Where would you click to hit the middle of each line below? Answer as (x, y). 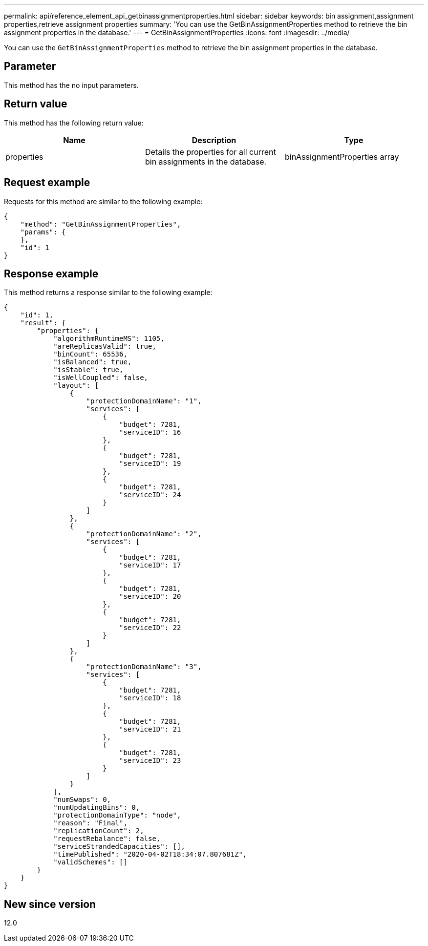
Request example (47, 183)
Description (214, 140)
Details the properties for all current (210, 152)
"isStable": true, (88, 370)
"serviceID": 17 (150, 565)
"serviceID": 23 (150, 761)
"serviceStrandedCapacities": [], (119, 847)
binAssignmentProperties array (342, 157)
